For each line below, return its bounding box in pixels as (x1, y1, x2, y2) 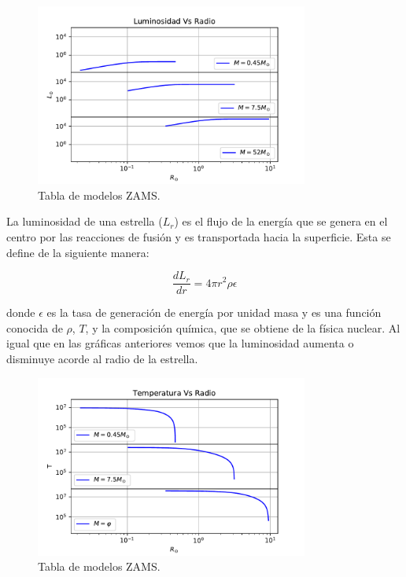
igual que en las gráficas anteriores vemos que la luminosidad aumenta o (6, 335, 354, 351)
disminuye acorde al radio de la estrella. (6, 350, 198, 366)
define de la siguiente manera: (6, 244, 149, 260)
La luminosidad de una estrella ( (6, 213, 163, 230)
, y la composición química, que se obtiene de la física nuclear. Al (85, 319, 400, 336)
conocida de (6, 319, 63, 336)
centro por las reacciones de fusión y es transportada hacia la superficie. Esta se (6, 228, 391, 244)
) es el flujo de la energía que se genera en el (174, 213, 388, 230)
